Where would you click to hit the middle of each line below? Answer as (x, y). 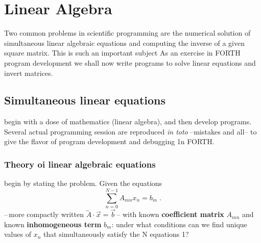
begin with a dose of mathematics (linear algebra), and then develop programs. (128, 121)
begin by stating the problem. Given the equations (83, 183)
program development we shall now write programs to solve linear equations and (130, 62)
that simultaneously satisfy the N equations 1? (116, 234)
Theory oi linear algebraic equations (80, 164)
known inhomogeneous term (53, 224)
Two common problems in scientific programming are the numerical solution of (127, 33)
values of (18, 234)
